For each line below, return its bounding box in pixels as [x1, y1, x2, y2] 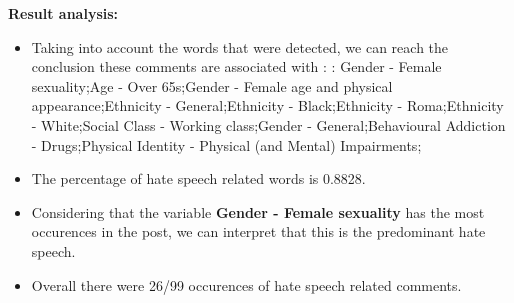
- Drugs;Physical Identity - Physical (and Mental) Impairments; [31, 134, 422, 155]
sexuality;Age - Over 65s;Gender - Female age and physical [31, 75, 393, 96]
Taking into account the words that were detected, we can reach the [31, 36, 449, 57]
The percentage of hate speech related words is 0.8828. [31, 168, 366, 189]
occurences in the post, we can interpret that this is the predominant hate [31, 221, 486, 242]
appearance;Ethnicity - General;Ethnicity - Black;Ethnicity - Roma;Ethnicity [31, 95, 504, 116]
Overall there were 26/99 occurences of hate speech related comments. [31, 274, 462, 295]
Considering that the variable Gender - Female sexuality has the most [31, 201, 485, 222]
